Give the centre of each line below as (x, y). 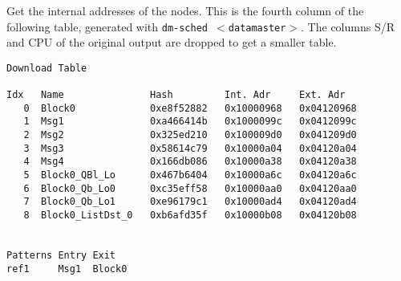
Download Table (47, 68)
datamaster (257, 28)
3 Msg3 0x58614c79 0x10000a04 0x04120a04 (190, 148)
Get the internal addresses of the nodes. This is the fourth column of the (185, 10)
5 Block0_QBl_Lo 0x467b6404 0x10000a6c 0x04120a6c (190, 175)
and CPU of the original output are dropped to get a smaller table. (172, 42)
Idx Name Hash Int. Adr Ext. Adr (176, 95)
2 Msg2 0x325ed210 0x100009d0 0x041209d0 (190, 135)
